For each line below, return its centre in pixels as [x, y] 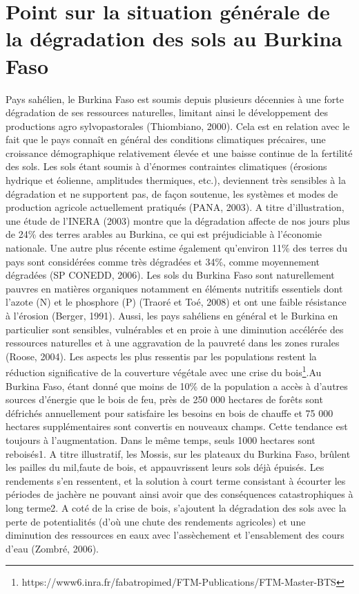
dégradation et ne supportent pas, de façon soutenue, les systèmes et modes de [172, 193]
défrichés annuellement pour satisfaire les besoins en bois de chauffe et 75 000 [169, 412]
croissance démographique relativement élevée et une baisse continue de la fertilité [179, 152]
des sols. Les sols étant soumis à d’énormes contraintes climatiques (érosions [166, 166]
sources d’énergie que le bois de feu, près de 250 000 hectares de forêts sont [164, 399]
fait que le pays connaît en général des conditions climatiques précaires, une [166, 139]
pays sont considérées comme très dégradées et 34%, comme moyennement [163, 261]
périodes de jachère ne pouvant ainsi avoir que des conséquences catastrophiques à [179, 494]
